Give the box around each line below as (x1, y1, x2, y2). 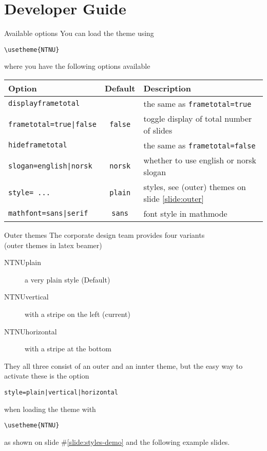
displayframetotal (8, 99, 80, 108)
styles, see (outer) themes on (143, 180, 246, 193)
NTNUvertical (4, 291, 49, 302)
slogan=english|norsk (8, 161, 92, 170)
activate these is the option (4, 370, 89, 381)
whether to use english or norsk (143, 154, 256, 166)
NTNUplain (4, 257, 41, 268)
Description (143, 82, 192, 94)
